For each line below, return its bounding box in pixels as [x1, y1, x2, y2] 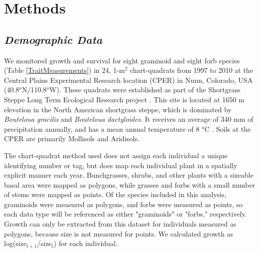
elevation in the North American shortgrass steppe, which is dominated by [4, 104, 232, 114]
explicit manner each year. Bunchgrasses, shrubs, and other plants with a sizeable [4, 170, 254, 180]
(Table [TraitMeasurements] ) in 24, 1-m [4, 65, 125, 75]
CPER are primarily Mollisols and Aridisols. [4, 133, 140, 144]
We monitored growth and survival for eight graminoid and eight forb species [4, 55, 240, 65]
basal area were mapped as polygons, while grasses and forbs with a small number [4, 179, 256, 190]
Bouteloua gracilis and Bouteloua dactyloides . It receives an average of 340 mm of [4, 114, 254, 124]
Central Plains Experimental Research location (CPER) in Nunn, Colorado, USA [4, 74, 253, 85]
